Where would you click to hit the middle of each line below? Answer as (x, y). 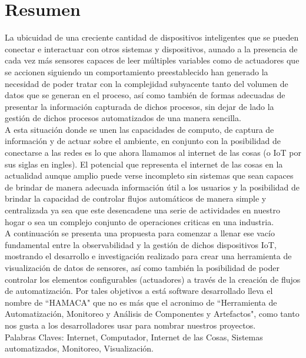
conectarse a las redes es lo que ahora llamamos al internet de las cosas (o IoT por (153, 153)
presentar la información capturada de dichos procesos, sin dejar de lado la (139, 106)
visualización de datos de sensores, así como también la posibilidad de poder (142, 267)
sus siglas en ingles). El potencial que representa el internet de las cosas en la (144, 164)
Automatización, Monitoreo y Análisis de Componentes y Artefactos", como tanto (152, 314)
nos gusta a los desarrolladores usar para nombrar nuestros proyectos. (130, 325)
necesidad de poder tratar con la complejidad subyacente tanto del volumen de (147, 83)
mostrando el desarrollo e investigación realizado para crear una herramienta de (148, 256)
